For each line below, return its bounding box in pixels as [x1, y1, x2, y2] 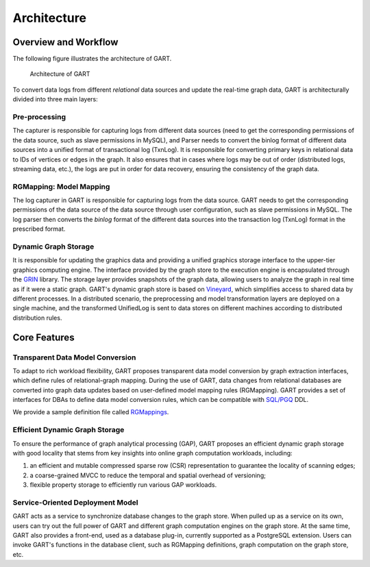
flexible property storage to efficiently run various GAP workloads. [29, 481, 217, 489]
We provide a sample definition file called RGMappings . [12, 408, 169, 416]
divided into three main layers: [12, 95, 99, 103]
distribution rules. [12, 314, 62, 322]
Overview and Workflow [12, 36, 119, 48]
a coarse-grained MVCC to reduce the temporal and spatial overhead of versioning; [29, 471, 267, 479]
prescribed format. [12, 225, 66, 233]
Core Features [12, 331, 75, 343]
